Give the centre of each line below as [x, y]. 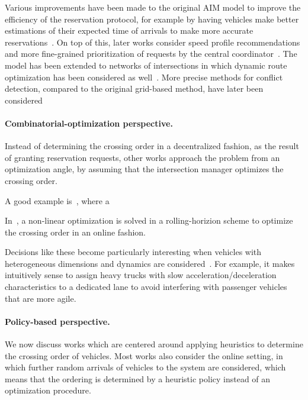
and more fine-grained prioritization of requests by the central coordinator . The [151, 54]
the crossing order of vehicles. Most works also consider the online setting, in [144, 355]
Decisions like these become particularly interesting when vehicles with [133, 252]
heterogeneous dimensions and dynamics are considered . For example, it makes [150, 263]
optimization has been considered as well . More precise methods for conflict [144, 77]
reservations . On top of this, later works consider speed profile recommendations [153, 42]
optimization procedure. [48, 390]
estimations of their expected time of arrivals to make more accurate [129, 30]
